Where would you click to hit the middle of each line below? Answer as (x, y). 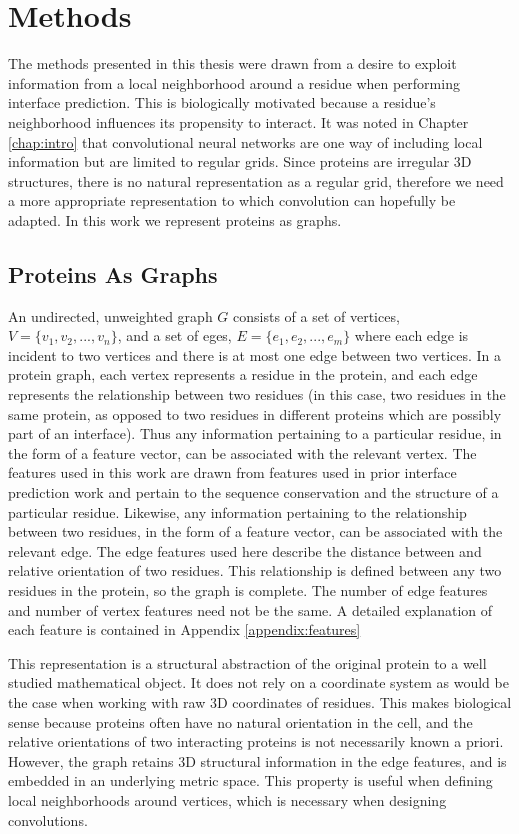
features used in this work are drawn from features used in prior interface (232, 472)
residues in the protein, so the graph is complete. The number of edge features (248, 589)
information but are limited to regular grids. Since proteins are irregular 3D (240, 161)
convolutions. (48, 819)
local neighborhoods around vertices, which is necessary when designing (227, 799)
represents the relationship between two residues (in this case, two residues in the (257, 394)
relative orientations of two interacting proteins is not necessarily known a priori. (256, 741)
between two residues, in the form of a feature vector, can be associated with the (255, 531)
